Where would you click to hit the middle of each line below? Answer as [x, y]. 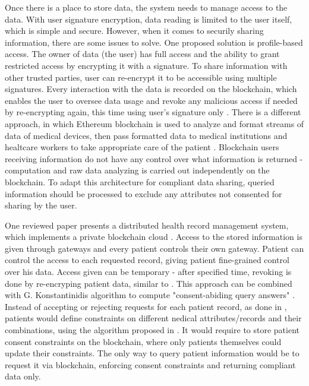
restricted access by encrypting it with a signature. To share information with [146, 65]
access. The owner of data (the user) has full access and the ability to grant [142, 54]
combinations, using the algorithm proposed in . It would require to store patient [152, 330]
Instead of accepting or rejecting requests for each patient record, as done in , [146, 306]
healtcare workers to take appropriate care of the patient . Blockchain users [142, 147]
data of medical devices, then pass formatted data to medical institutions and [146, 135]
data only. [23, 376]
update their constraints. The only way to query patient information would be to [152, 353]
